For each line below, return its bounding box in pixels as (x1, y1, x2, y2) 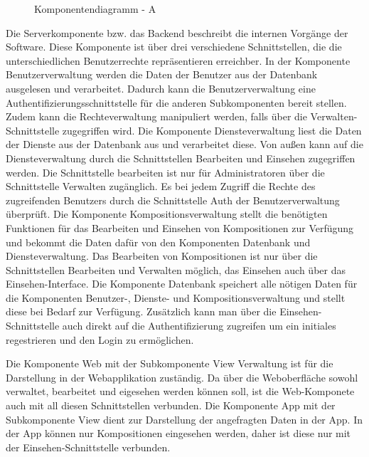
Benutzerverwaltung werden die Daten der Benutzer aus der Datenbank (6, 67, 318, 82)
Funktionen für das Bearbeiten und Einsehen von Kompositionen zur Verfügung (6, 220, 354, 235)
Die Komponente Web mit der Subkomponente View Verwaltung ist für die (6, 356, 333, 371)
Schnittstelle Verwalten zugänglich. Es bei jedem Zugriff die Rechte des (6, 179, 316, 194)
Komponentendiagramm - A (34, 1, 156, 16)
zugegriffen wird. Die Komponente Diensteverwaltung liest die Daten (62, 122, 362, 137)
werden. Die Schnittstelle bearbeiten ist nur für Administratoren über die (6, 164, 325, 179)
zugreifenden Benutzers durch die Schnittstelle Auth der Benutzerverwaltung (6, 192, 340, 207)
